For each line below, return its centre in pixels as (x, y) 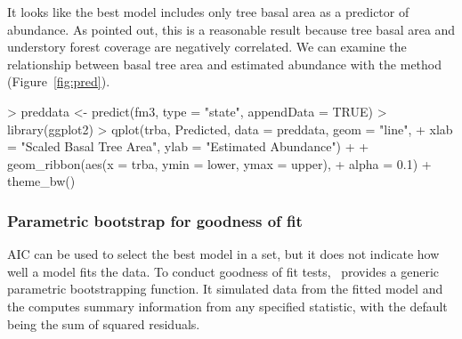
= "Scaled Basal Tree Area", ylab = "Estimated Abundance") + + (188, 146)
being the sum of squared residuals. (104, 323)
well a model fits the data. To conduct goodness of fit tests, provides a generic (223, 271)
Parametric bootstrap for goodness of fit (155, 220)
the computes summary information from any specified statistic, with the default (227, 306)
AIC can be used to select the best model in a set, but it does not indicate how (223, 254)
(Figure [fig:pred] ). (59, 81)
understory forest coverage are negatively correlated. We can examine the (207, 47)
